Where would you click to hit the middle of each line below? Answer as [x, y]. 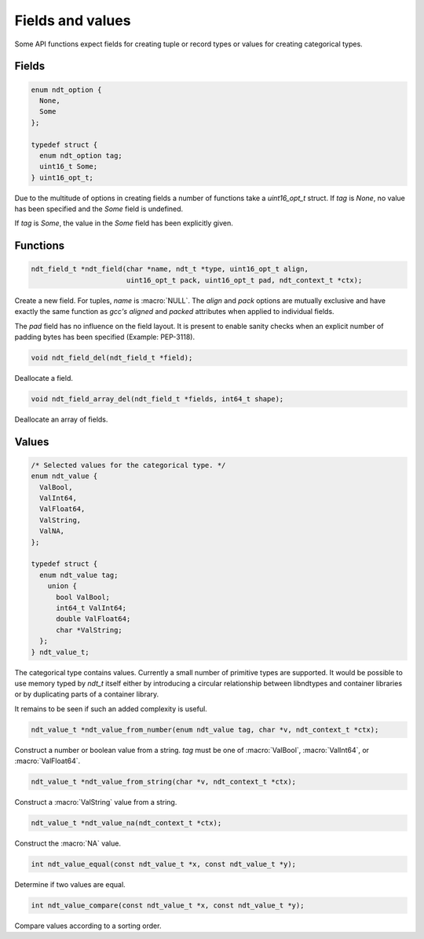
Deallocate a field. [44, 378]
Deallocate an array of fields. [61, 419]
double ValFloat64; [93, 619]
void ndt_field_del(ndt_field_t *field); [112, 358]
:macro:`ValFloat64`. [48, 761]
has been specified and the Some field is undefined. [99, 209]
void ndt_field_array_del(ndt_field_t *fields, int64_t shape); [157, 399]
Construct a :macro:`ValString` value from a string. [96, 802]
